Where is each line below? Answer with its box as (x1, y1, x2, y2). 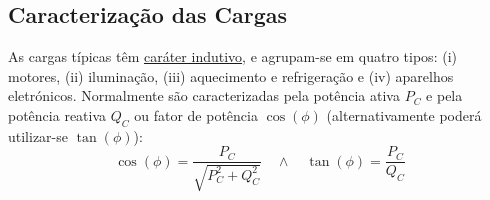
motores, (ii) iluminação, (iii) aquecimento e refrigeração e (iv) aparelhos (8, 65, 454, 86)
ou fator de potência (134, 104, 258, 125)
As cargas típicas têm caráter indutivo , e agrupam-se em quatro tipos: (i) (8, 46, 457, 67)
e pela (426, 85, 463, 106)
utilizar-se (8, 125, 69, 146)
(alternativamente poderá (326, 104, 482, 125)
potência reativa (8, 104, 107, 125)
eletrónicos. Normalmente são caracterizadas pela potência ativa (8, 85, 400, 106)
